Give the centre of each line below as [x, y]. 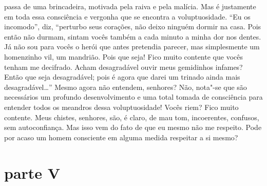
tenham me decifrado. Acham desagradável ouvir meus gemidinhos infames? [123, 67]
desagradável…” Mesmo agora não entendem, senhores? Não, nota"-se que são [126, 87]
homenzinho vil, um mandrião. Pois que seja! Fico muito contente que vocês [123, 56]
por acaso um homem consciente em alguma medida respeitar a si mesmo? [121, 137]
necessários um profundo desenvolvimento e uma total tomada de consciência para [133, 97]
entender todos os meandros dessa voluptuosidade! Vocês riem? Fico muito [121, 107]
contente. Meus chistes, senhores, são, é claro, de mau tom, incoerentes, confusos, [132, 117]
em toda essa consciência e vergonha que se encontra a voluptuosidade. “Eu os [127, 16]
